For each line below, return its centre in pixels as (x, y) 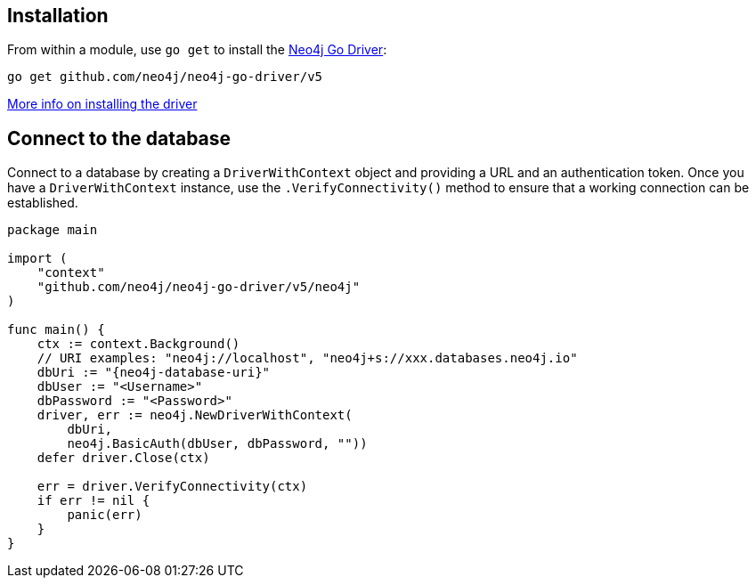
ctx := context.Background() (138, 344)
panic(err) (105, 515)
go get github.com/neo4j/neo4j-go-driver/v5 (165, 77)
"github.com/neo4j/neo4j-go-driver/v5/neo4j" (199, 287)
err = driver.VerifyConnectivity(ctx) (172, 487)
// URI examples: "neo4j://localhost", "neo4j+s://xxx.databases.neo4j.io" (307, 358)
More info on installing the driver (102, 104)
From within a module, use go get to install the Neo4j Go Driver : (197, 50)
